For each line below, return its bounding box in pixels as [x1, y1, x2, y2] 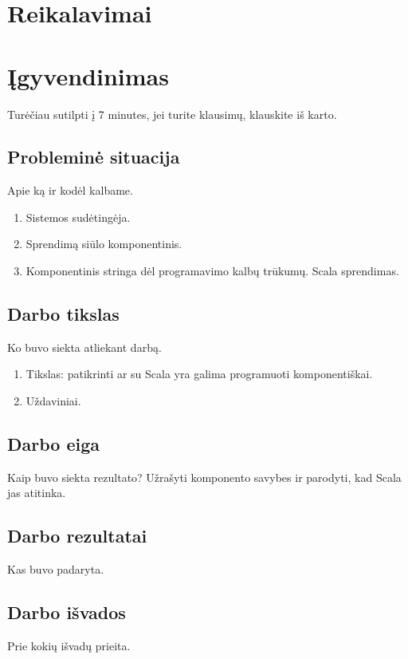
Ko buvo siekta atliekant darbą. [7, 338, 162, 355]
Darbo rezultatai [7, 523, 147, 548]
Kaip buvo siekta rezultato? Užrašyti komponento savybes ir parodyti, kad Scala [7, 468, 402, 485]
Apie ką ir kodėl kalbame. [7, 182, 133, 199]
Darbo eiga [7, 432, 100, 456]
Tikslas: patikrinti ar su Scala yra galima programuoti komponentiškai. [25, 365, 373, 382]
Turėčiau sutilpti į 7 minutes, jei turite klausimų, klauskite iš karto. [7, 105, 337, 122]
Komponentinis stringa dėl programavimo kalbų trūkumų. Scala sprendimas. [25, 262, 399, 279]
